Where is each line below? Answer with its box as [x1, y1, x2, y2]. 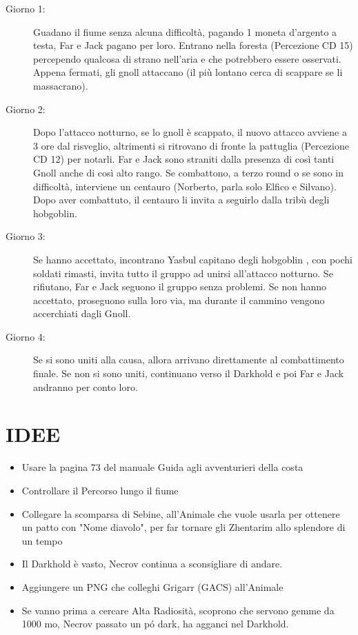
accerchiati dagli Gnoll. [33, 306, 131, 321]
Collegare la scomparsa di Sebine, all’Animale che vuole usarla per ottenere [21, 506, 340, 521]
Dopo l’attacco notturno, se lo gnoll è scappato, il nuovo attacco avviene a [33, 125, 347, 139]
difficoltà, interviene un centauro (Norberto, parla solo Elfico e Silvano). [33, 179, 337, 193]
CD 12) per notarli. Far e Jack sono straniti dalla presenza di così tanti [33, 152, 335, 166]
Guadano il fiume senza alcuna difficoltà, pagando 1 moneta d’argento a [33, 24, 337, 39]
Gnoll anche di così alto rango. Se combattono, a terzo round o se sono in [33, 165, 344, 179]
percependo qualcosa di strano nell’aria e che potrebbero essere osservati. [33, 51, 341, 65]
